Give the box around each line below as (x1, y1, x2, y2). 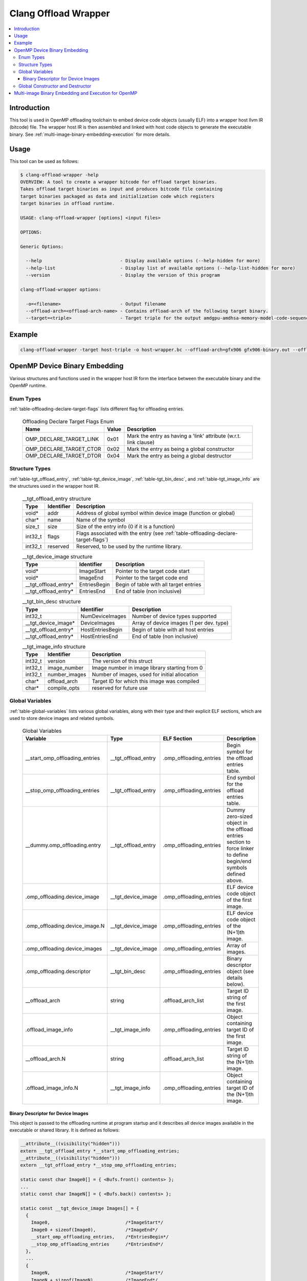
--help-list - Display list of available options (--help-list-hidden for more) (26, 265, 296, 271)
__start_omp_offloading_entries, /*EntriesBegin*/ (31, 1234, 169, 1240)
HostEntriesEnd (80, 633, 118, 640)
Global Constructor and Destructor (18, 82, 92, 89)
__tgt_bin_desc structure (22, 598, 81, 605)
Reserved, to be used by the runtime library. (76, 543, 182, 550)
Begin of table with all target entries (115, 581, 202, 588)
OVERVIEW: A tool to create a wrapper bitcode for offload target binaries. (20, 179, 217, 185)
